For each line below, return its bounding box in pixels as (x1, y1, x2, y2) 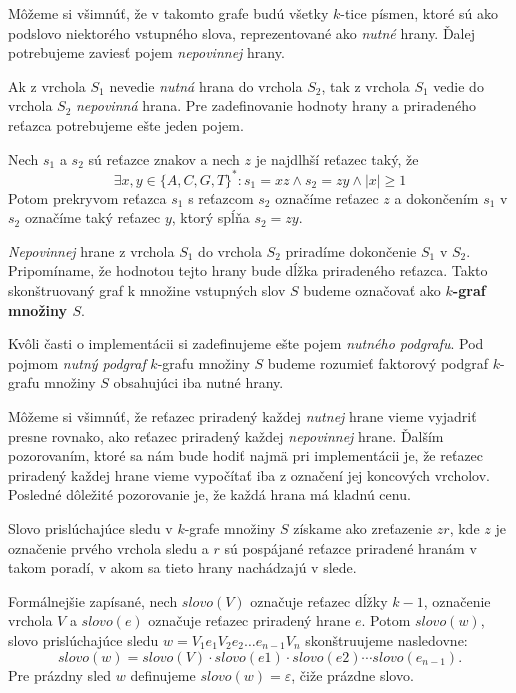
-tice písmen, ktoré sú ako (340, 3, 498, 23)
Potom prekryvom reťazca (8, 187, 167, 208)
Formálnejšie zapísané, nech (8, 590, 178, 611)
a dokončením (394, 187, 479, 208)
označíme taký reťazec (24, 207, 161, 228)
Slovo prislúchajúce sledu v (8, 517, 173, 538)
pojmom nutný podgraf (8, 352, 146, 373)
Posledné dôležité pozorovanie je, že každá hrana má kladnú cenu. (8, 484, 411, 505)
